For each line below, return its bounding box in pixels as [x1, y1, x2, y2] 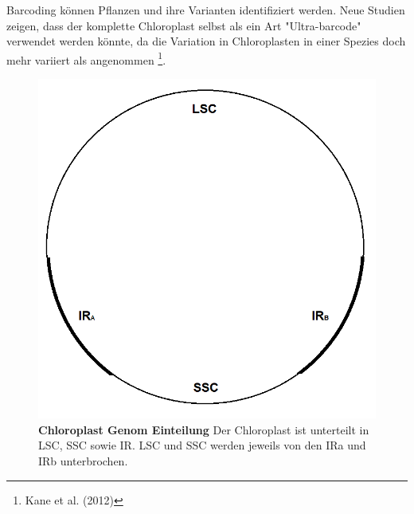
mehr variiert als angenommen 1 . [6, 49, 166, 68]
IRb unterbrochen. [38, 452, 128, 469]
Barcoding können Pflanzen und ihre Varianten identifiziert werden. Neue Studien [6, 2, 405, 18]
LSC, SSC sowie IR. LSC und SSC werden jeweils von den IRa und [38, 437, 366, 453]
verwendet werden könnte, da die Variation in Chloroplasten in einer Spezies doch [6, 33, 406, 49]
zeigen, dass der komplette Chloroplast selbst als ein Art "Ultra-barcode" [6, 17, 361, 33]
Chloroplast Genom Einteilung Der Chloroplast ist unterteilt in [38, 421, 369, 437]
